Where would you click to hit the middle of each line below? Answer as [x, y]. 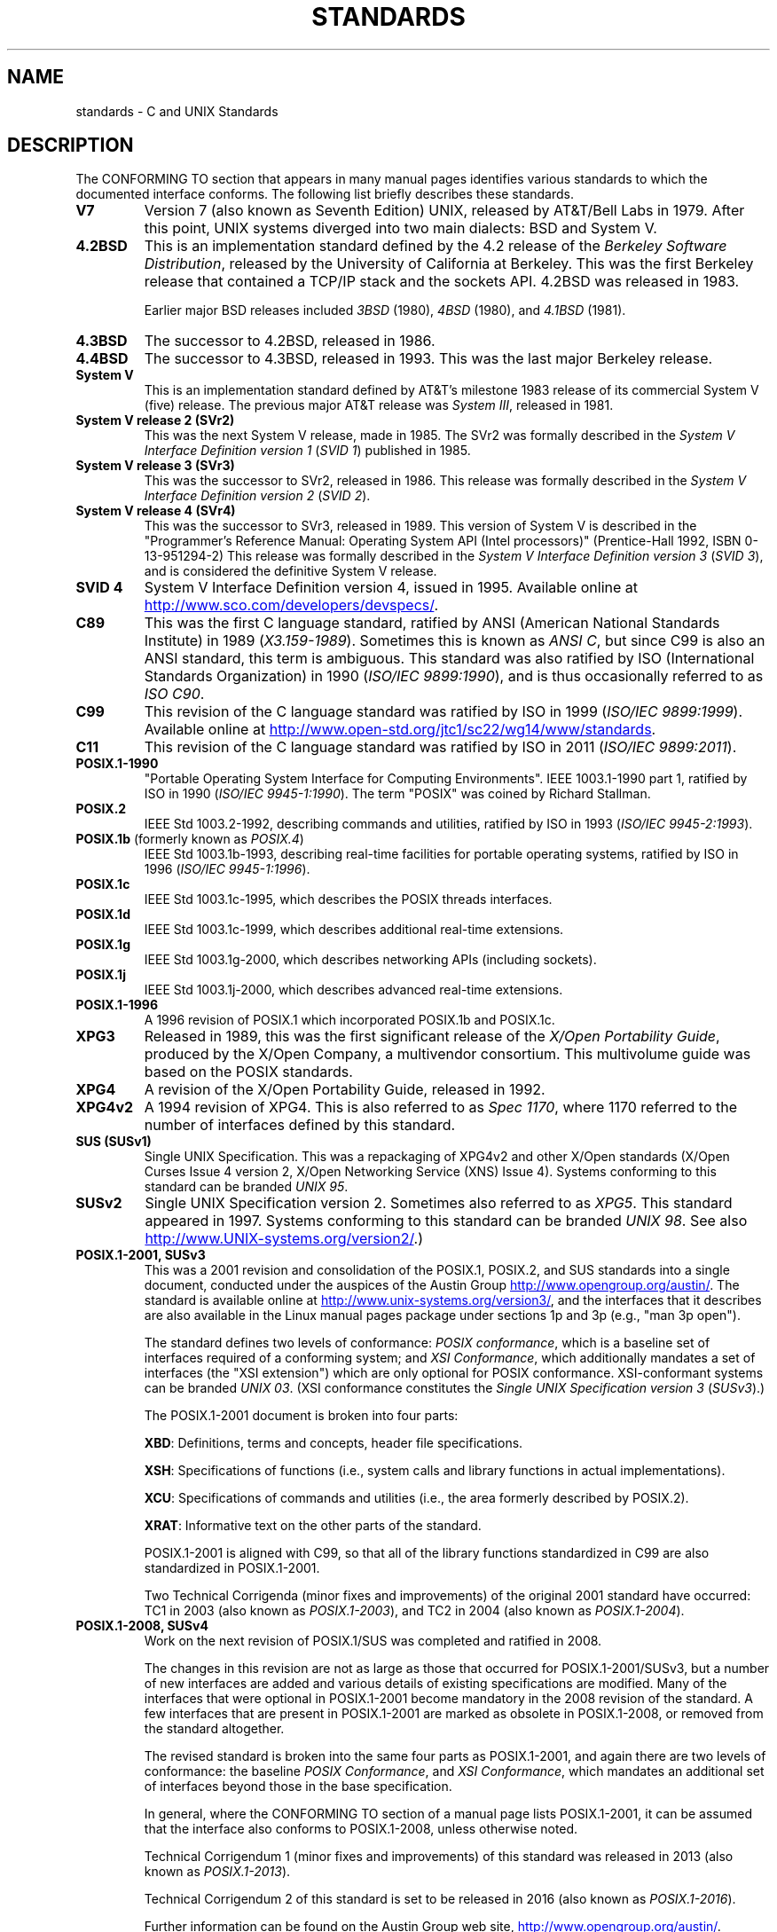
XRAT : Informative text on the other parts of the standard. [313, 1526]
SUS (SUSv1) [114, 1142]
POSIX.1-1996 [117, 1005]
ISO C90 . [174, 694]
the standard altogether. [214, 1729]
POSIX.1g [103, 945]
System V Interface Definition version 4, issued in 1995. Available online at [391, 588]
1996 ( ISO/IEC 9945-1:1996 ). [227, 869]
